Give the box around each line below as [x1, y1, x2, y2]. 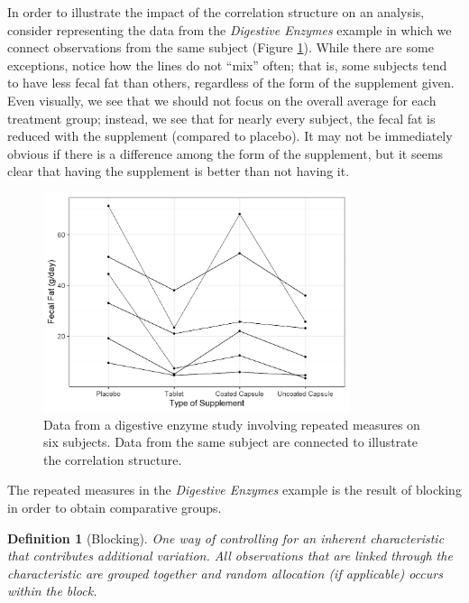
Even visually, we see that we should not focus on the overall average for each [7, 90, 437, 109]
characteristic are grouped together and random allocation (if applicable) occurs [7, 563, 443, 582]
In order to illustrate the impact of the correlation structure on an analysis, [7, 3, 425, 21]
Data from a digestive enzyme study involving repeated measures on [43, 414, 420, 433]
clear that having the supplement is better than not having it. [7, 162, 350, 181]
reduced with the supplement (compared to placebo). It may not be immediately [7, 126, 453, 145]
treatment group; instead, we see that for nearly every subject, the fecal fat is [7, 108, 436, 127]
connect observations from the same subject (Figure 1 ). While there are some [7, 38, 434, 57]
